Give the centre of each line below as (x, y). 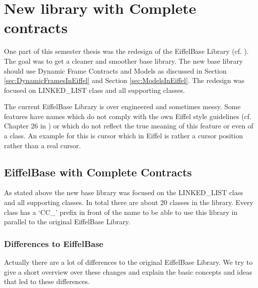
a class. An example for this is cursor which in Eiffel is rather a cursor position (124, 136)
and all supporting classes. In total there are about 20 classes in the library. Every (129, 202)
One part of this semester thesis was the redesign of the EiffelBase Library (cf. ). (127, 51)
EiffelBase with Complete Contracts (98, 172)
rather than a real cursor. (43, 145)
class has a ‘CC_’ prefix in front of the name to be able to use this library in (121, 212)
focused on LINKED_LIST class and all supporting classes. (95, 90)
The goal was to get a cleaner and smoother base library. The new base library (124, 61)
